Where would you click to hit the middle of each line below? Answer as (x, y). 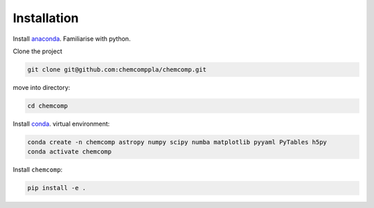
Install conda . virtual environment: (61, 124)
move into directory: (42, 87)
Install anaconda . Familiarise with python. (72, 39)
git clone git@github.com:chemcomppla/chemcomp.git (117, 69)
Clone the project (37, 51)
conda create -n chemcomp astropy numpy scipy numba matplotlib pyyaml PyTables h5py (177, 142)
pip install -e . (57, 188)
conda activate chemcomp (70, 152)
